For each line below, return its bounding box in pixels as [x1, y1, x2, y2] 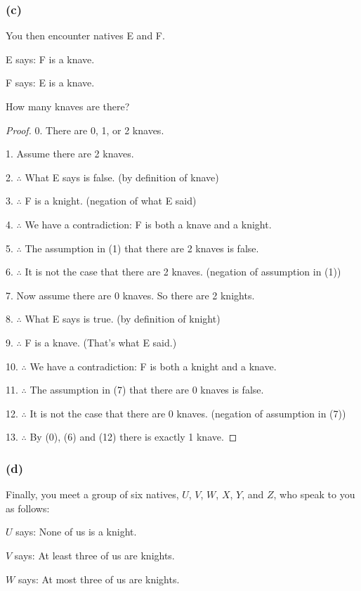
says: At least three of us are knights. [14, 547, 175, 562]
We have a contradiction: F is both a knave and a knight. [25, 216, 272, 231]
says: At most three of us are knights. [18, 571, 180, 586]
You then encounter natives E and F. [6, 28, 165, 43]
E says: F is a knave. [6, 51, 95, 66]
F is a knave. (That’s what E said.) [25, 335, 177, 349]
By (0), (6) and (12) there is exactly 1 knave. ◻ [29, 429, 237, 444]
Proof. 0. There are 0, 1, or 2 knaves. [6, 122, 164, 137]
